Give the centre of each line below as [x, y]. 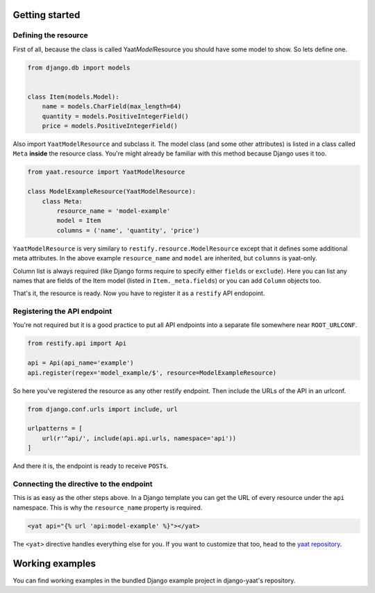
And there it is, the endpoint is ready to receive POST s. [91, 466]
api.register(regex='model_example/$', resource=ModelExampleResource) [152, 373]
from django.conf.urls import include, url [103, 409]
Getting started [47, 15]
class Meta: [62, 201]
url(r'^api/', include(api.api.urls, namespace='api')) [139, 438]
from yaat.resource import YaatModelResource [106, 172]
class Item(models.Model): [73, 97]
